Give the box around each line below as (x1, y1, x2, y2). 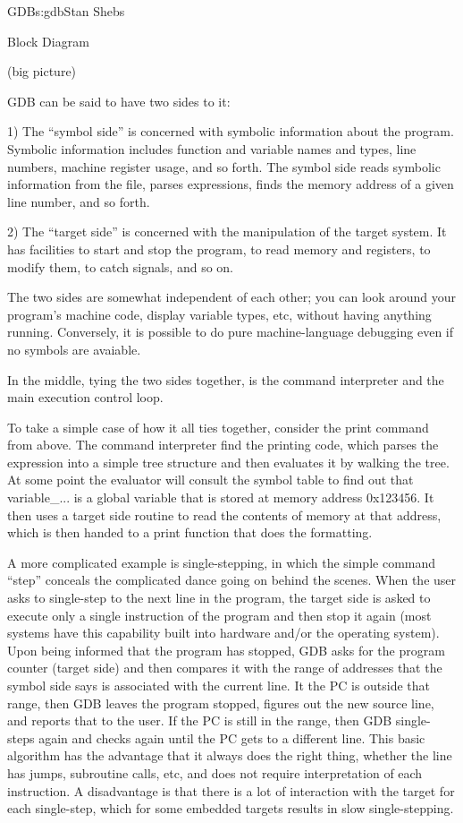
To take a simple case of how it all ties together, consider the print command (7, 417, 429, 436)
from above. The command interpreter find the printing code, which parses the (7, 435, 439, 454)
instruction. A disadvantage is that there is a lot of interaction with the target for (7, 781, 455, 800)
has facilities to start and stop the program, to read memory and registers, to (7, 239, 431, 258)
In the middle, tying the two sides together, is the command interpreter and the (7, 370, 444, 389)
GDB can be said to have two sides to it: (7, 91, 231, 110)
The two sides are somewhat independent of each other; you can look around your (7, 287, 457, 306)
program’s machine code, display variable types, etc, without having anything (7, 304, 432, 323)
